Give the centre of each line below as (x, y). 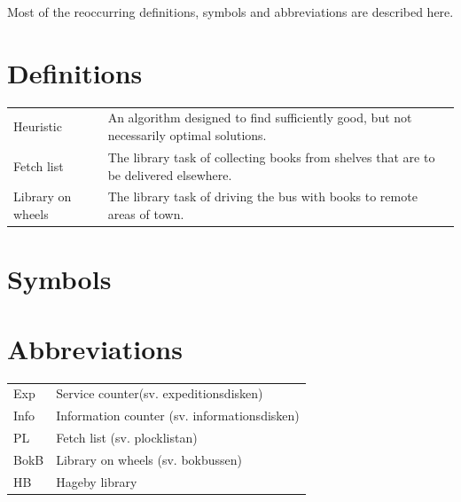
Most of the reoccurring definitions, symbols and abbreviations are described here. (230, 12)
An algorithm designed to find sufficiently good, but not (260, 118)
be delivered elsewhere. (170, 174)
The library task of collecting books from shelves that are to (271, 157)
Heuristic (38, 126)
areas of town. (146, 213)
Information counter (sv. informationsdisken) (178, 416)
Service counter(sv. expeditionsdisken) (160, 393)
